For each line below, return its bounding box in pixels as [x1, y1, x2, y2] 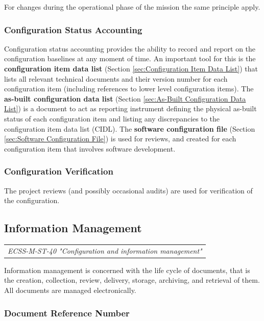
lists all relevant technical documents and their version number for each [4, 73, 228, 84]
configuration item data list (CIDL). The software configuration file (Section [4, 123, 255, 134]
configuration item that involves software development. [4, 143, 176, 154]
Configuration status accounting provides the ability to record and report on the [4, 43, 256, 54]
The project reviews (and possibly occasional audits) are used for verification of [4, 185, 253, 195]
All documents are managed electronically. [4, 284, 136, 295]
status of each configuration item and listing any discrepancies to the [4, 113, 220, 124]
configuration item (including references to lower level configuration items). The [4, 83, 254, 94]
